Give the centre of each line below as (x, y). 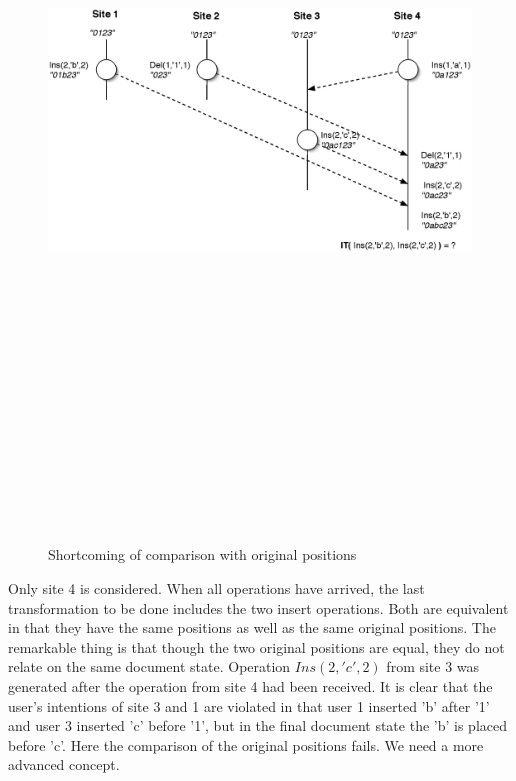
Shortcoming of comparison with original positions (202, 554)
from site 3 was (433, 666)
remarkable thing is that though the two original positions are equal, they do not (256, 646)
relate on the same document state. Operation (149, 666)
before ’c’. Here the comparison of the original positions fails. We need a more (246, 744)
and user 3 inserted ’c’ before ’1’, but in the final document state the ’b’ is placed (257, 725)
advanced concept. (64, 764)
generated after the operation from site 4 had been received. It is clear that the (250, 685)
